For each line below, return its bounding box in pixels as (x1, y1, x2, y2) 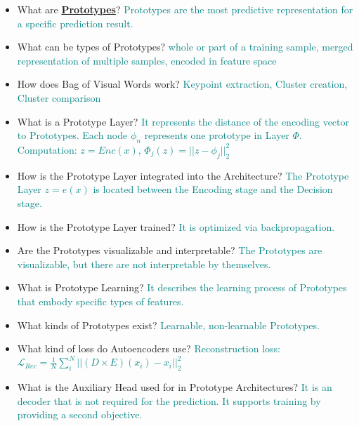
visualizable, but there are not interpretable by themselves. (17, 256, 271, 271)
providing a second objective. (17, 407, 143, 422)
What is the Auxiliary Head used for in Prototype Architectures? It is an (17, 379, 332, 394)
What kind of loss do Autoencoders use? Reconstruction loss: (17, 341, 280, 356)
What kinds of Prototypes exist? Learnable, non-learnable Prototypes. (17, 317, 320, 332)
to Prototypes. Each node (17, 128, 128, 142)
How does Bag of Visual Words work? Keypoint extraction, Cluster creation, (17, 76, 348, 91)
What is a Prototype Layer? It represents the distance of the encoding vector (17, 114, 349, 128)
